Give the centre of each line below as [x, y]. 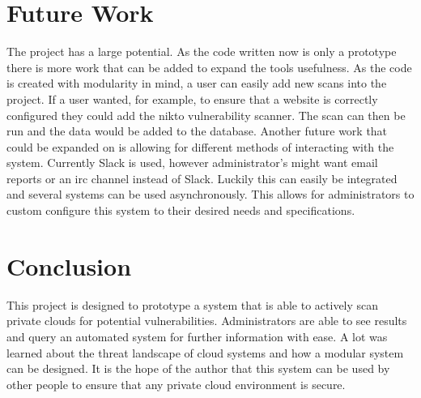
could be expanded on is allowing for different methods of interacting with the [200, 146]
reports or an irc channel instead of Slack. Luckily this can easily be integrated [202, 178]
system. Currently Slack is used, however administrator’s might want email [192, 163]
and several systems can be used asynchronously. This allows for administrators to [210, 194]
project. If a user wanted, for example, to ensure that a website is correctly [192, 98]
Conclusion [69, 265]
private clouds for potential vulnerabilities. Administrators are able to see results [207, 321]
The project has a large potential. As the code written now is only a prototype [202, 51]
